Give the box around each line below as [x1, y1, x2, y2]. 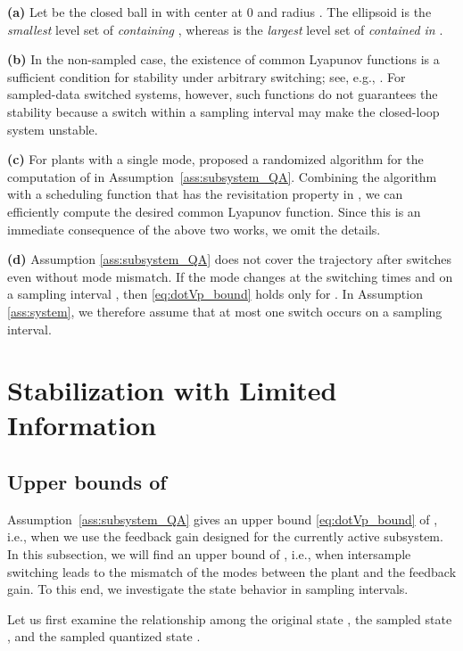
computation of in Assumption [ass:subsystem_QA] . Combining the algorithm [7, 167, 437, 185]
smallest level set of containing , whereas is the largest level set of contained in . [7, 20, 443, 38]
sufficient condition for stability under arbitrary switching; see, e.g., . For [7, 67, 406, 86]
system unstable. [7, 119, 98, 138]
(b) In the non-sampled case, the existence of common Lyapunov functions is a [7, 50, 440, 69]
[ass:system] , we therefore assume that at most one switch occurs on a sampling [7, 301, 442, 320]
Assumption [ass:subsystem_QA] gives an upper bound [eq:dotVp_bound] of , [7, 509, 438, 528]
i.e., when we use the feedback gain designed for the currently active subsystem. [7, 527, 443, 546]
